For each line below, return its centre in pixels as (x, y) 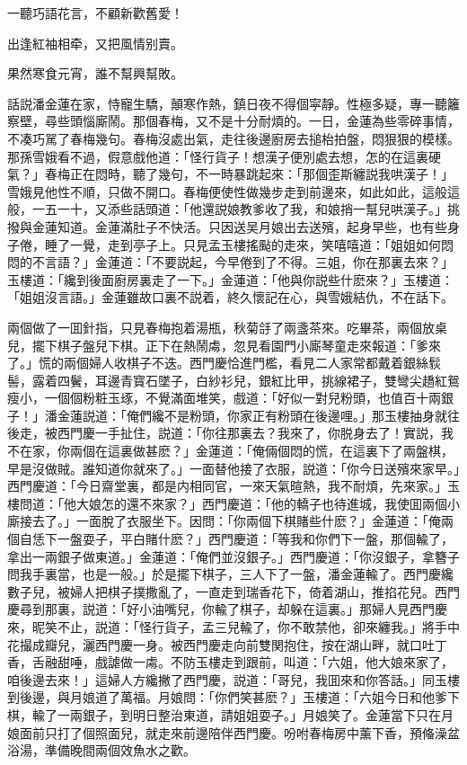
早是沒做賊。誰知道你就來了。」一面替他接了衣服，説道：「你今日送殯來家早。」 (233, 468)
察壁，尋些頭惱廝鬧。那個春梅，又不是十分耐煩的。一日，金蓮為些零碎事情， (233, 121)
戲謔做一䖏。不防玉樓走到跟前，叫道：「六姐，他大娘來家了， (274, 662)
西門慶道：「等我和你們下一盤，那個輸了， (330, 539)
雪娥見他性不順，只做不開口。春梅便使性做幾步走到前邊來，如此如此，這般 (227, 191)
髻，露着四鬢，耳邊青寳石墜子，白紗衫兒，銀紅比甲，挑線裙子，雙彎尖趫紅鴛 (233, 380)
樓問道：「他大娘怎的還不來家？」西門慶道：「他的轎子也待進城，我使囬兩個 (227, 503)
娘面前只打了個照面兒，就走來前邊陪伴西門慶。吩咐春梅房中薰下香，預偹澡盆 (233, 732)
